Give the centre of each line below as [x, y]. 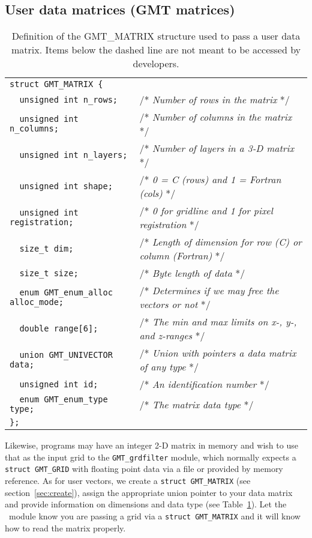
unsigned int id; [59, 384]
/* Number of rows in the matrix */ [214, 100]
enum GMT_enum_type [64, 400]
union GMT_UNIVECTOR [66, 355]
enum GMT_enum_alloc [66, 293]
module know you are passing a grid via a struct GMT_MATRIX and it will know [154, 515]
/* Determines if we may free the [209, 291]
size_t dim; [46, 249]
